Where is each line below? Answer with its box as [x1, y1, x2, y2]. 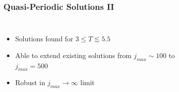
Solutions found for [15, 33, 73, 44]
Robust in [15, 77, 45, 88]
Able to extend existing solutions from [15, 50, 132, 60]
